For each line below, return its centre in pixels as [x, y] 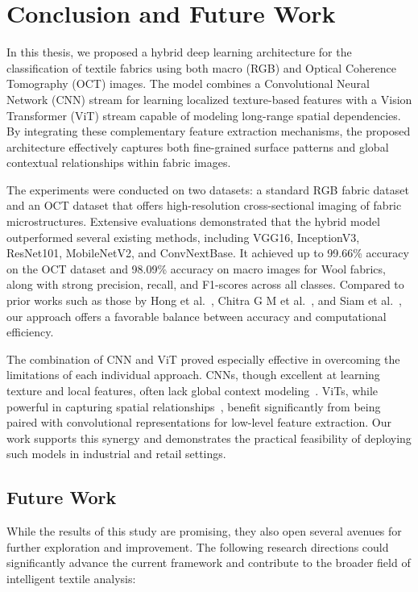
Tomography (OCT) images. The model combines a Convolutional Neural [188, 83]
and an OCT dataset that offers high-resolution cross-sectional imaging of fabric [204, 205]
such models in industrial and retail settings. [116, 454]
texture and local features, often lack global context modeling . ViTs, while [192, 390]
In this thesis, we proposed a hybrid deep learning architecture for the [179, 52]
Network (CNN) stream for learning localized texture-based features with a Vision [209, 99]
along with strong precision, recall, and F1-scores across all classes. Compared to [205, 284]
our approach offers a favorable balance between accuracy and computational [197, 316]
